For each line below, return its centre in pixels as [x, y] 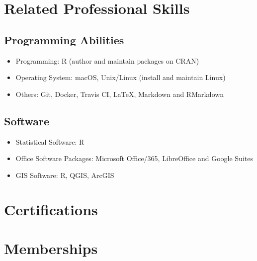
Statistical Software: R [50, 141]
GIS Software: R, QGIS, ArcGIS [65, 175]
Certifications [51, 209]
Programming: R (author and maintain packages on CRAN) [107, 60]
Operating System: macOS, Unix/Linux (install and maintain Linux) [121, 77]
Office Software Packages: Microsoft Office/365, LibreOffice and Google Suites [134, 158]
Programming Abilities [64, 40]
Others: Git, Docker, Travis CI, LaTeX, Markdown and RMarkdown [120, 94]
